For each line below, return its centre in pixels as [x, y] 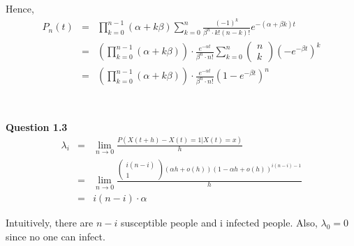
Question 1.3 [37, 126]
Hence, [20, 8]
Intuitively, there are [50, 223]
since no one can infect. [56, 236]
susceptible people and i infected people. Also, [219, 223]
